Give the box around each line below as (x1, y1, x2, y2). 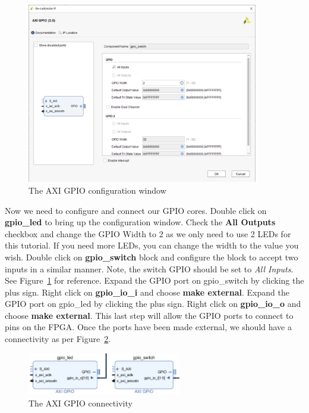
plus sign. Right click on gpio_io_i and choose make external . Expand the (5, 285, 289, 298)
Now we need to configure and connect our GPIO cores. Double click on (5, 204, 267, 216)
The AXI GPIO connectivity (29, 396, 133, 409)
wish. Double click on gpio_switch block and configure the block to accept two (5, 250, 298, 263)
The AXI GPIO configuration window (29, 184, 166, 196)
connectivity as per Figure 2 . (5, 333, 111, 345)
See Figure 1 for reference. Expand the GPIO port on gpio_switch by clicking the (5, 274, 304, 287)
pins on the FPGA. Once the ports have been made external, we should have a (5, 321, 292, 333)
